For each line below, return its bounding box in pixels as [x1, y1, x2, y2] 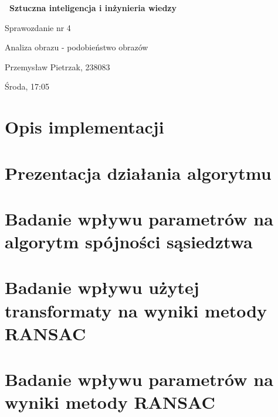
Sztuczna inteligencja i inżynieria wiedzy [9, 2, 177, 13]
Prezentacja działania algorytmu [5, 160, 272, 184]
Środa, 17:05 [5, 80, 49, 93]
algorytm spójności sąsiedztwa [5, 230, 253, 254]
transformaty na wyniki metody [5, 298, 267, 322]
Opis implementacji [5, 115, 164, 139]
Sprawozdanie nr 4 [5, 21, 71, 33]
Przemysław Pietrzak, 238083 [5, 60, 110, 73]
